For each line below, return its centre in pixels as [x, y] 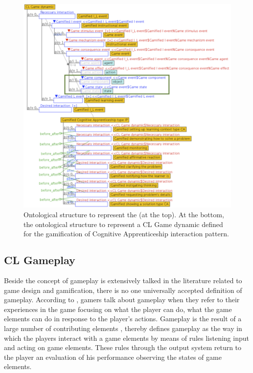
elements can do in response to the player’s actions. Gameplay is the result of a [123, 319]
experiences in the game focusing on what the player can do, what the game [118, 309]
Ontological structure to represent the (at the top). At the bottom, [124, 214]
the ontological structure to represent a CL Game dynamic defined [123, 224]
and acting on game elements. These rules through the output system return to [123, 347]
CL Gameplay [40, 260]
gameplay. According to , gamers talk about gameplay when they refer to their [122, 300]
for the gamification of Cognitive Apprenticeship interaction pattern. [126, 234]
